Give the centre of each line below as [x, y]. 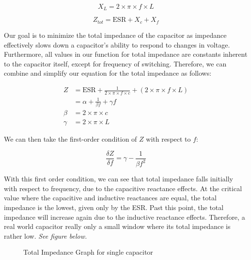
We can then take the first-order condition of [71, 139]
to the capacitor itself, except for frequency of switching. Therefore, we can [115, 63]
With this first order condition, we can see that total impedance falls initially [118, 179]
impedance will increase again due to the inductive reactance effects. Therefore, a [125, 217]
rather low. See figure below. [46, 236]
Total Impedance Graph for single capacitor [88, 252]
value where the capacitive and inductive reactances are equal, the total [110, 198]
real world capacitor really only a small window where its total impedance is [117, 226]
